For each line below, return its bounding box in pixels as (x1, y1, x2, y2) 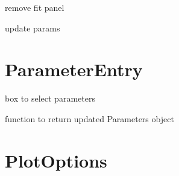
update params (5, 21, 60, 34)
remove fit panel (5, 1, 64, 13)
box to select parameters (5, 92, 95, 105)
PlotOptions (5, 148, 107, 172)
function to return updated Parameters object (5, 112, 174, 125)
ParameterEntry (5, 57, 143, 82)
